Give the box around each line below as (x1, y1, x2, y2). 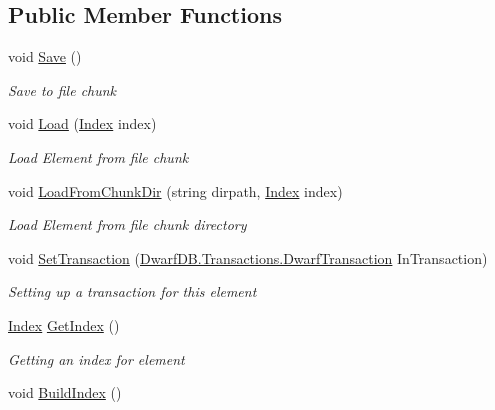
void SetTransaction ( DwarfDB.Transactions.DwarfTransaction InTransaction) (8, 247, 488, 268)
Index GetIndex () (8, 314, 120, 335)
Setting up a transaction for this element (8, 281, 257, 302)
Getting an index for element (8, 348, 185, 369)
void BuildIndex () (8, 382, 122, 403)
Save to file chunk (8, 79, 117, 100)
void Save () (8, 46, 82, 67)
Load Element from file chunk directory (8, 214, 247, 235)
